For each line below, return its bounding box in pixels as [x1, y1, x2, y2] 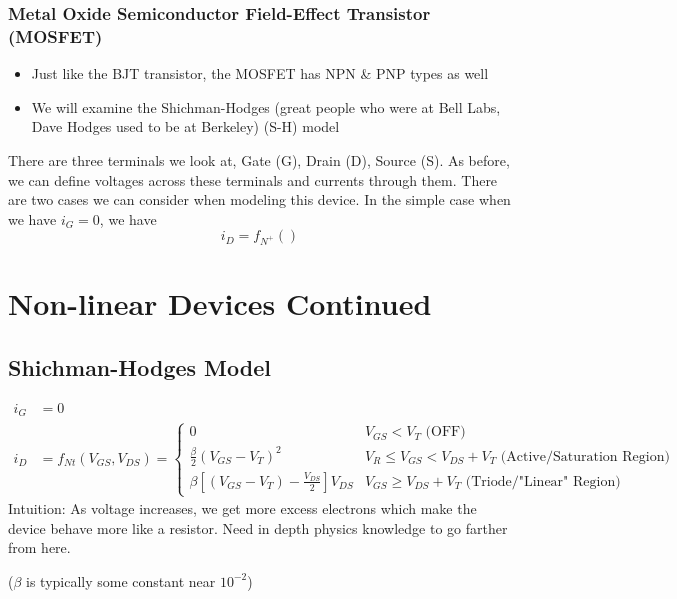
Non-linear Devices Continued [8, 283, 432, 324]
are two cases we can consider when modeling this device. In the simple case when [8, 189, 511, 210]
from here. [8, 537, 71, 558]
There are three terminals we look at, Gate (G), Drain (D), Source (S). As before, [8, 149, 510, 170]
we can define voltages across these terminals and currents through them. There [8, 169, 498, 190]
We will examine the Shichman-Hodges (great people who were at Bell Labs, [31, 96, 501, 117]
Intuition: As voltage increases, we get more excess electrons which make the [8, 498, 477, 519]
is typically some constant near [26, 570, 216, 591]
